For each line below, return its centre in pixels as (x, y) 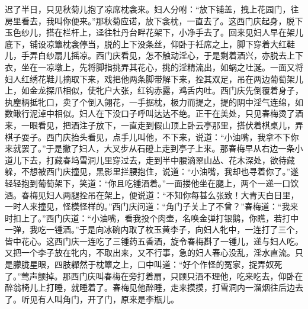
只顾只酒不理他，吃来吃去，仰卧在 (237, 276)
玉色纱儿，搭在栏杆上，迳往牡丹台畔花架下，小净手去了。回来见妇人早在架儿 (154, 32)
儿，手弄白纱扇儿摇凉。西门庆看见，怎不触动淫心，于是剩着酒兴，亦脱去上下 (154, 55)
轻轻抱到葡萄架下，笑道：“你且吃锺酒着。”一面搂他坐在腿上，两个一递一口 (148, 183)
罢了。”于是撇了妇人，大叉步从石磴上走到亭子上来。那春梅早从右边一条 (158, 148)
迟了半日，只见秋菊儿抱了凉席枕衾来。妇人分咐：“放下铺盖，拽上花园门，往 (152, 9)
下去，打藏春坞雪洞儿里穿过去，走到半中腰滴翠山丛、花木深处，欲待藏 (158, 160)
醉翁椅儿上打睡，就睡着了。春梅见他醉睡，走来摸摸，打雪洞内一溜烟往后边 (150, 287)
